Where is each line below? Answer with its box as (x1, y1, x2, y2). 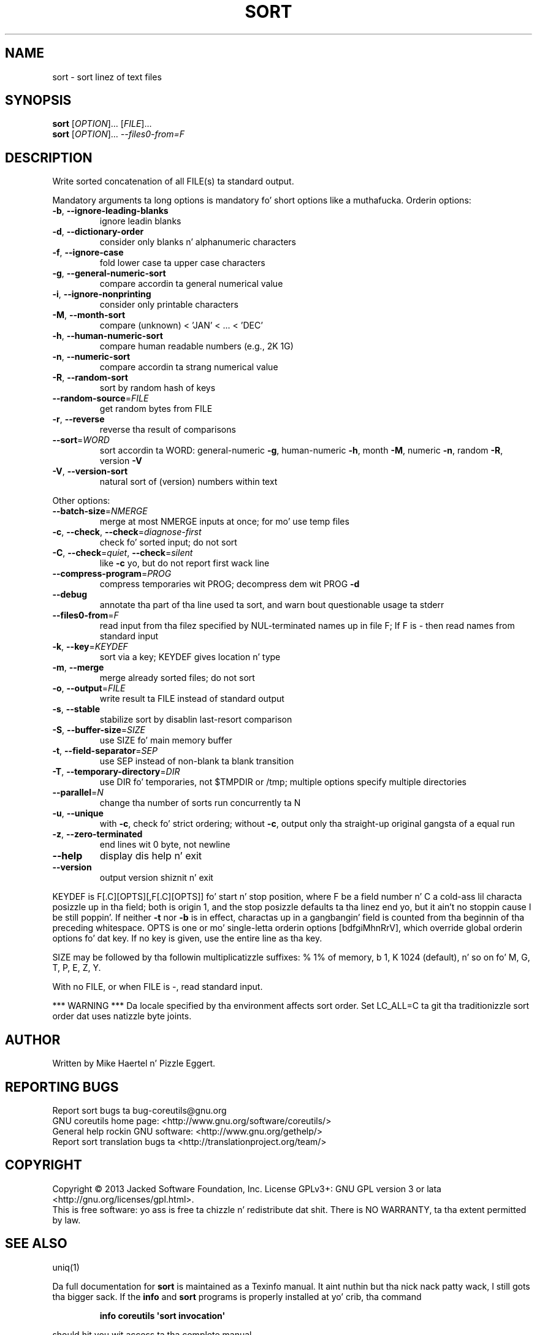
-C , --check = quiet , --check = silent (52, 547, 193, 558)
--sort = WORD (52, 435, 110, 446)
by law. (52, 1214, 81, 1225)
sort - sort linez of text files (52, 71, 162, 82)
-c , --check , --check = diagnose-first (52, 527, 202, 538)
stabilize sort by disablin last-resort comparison (99, 714, 292, 725)
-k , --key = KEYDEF (52, 641, 128, 652)
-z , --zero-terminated (52, 829, 143, 840)
